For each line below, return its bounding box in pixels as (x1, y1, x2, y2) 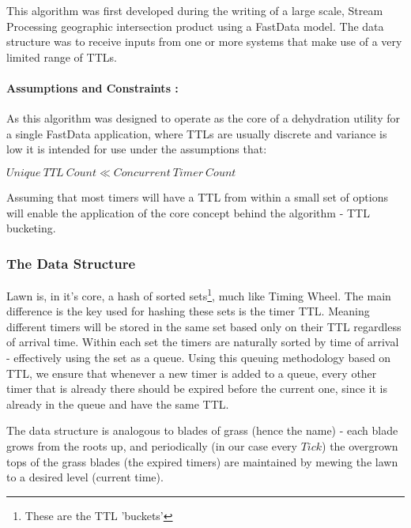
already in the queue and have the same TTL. (6, 395, 229, 412)
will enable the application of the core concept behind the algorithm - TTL (6, 204, 370, 221)
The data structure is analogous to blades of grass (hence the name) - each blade (6, 422, 398, 439)
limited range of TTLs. (6, 48, 117, 65)
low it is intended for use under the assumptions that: (6, 141, 267, 157)
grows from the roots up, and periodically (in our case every (6, 437, 297, 454)
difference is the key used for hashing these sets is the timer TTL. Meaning (6, 303, 370, 319)
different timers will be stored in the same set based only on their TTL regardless (6, 318, 402, 334)
